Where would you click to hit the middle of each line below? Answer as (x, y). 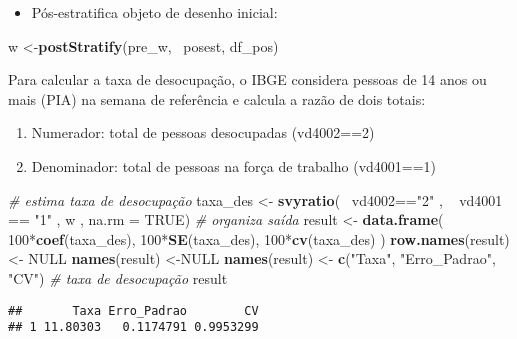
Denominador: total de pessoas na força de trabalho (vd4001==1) (234, 165)
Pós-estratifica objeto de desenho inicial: (154, 12)
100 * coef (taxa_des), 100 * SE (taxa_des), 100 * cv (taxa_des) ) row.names (236, 238)
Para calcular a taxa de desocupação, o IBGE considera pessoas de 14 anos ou (247, 79)
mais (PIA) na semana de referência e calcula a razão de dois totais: (217, 98)
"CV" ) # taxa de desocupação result (118, 277)
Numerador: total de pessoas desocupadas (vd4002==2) (203, 132)
